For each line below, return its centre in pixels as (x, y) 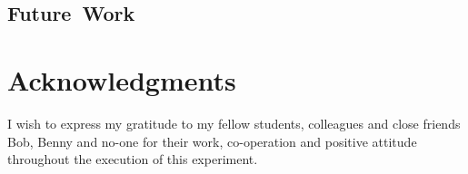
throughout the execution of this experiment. (133, 159)
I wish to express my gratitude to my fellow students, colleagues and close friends (234, 123)
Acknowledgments (122, 79)
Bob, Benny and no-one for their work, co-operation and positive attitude (212, 141)
